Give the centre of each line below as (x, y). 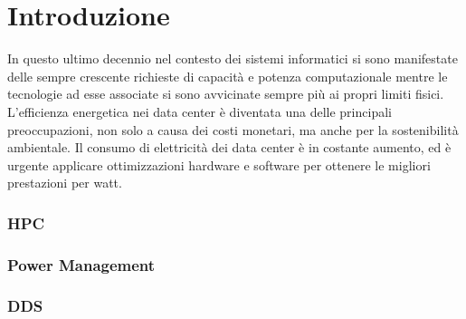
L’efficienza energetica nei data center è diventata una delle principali (200, 111)
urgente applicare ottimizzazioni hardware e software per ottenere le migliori (219, 164)
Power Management (81, 264)
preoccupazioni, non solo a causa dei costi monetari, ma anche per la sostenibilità (233, 129)
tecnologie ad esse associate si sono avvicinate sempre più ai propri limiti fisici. (226, 94)
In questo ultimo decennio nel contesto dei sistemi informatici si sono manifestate (233, 58)
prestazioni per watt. (65, 183)
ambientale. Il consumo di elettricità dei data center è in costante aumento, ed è (229, 147)
